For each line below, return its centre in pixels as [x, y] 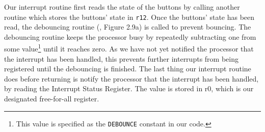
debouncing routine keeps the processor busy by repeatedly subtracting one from [130, 36]
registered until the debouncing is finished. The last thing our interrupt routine [128, 69]
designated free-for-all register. [52, 99]
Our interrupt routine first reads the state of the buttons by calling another [122, 7]
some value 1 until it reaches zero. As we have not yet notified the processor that [129, 48]
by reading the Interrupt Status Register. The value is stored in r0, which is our [129, 88]
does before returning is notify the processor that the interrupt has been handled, [131, 78]
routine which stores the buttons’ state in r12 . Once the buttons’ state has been [129, 17]
